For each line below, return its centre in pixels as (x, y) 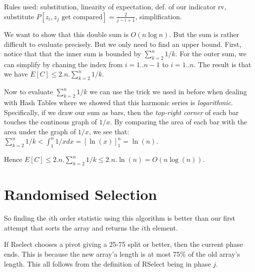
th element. (161, 227)
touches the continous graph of (51, 122)
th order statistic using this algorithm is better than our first (143, 218)
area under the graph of (40, 131)
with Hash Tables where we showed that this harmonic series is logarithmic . (119, 102)
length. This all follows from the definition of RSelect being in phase (107, 263)
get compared (82, 17)
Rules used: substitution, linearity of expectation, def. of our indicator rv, (115, 6)
